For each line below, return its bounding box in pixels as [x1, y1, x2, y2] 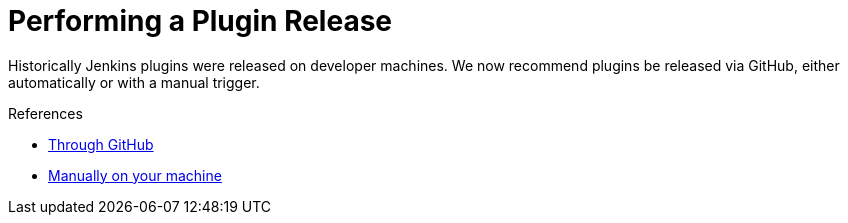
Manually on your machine [48, 166, 222, 184]
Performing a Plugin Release [8, 4, 393, 38]
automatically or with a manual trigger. [8, 73, 260, 91]
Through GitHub [48, 135, 154, 153]
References [8, 104, 83, 122]
